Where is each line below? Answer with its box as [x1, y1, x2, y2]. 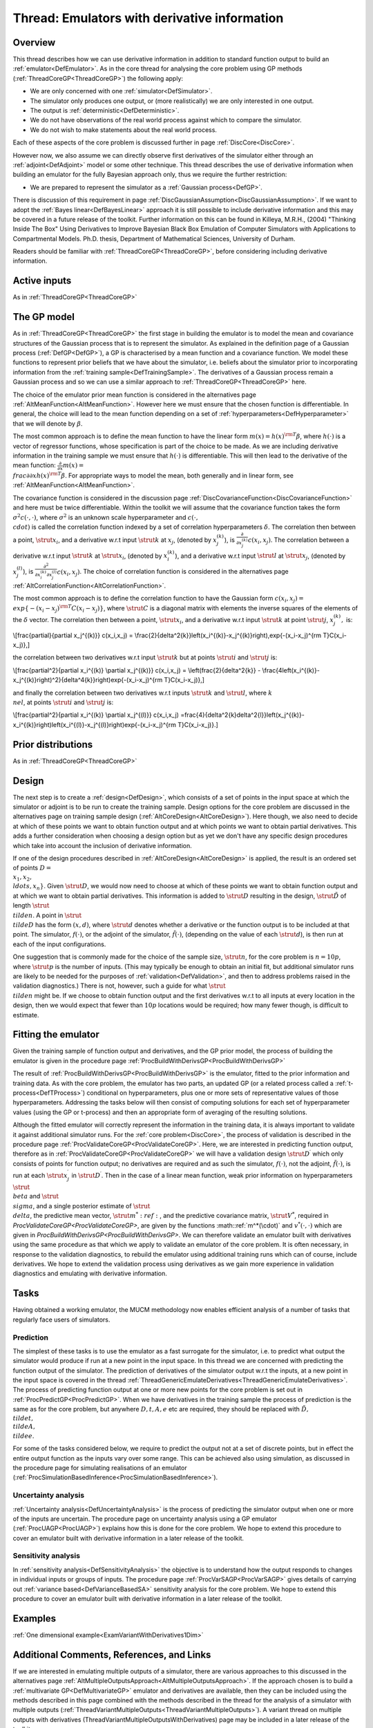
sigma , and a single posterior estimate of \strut [12, 1201, 151, 1210]
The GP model [12, 311, 75, 323]
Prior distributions [12, 738, 93, 750]
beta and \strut [12, 1192, 59, 1201]
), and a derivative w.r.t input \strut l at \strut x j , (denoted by [175, 552, 346, 561]
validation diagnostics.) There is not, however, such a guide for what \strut [12, 982, 226, 990]
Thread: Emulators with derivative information [12, 10, 284, 26]
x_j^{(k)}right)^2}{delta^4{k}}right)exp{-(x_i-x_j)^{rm [12, 676, 163, 684]
